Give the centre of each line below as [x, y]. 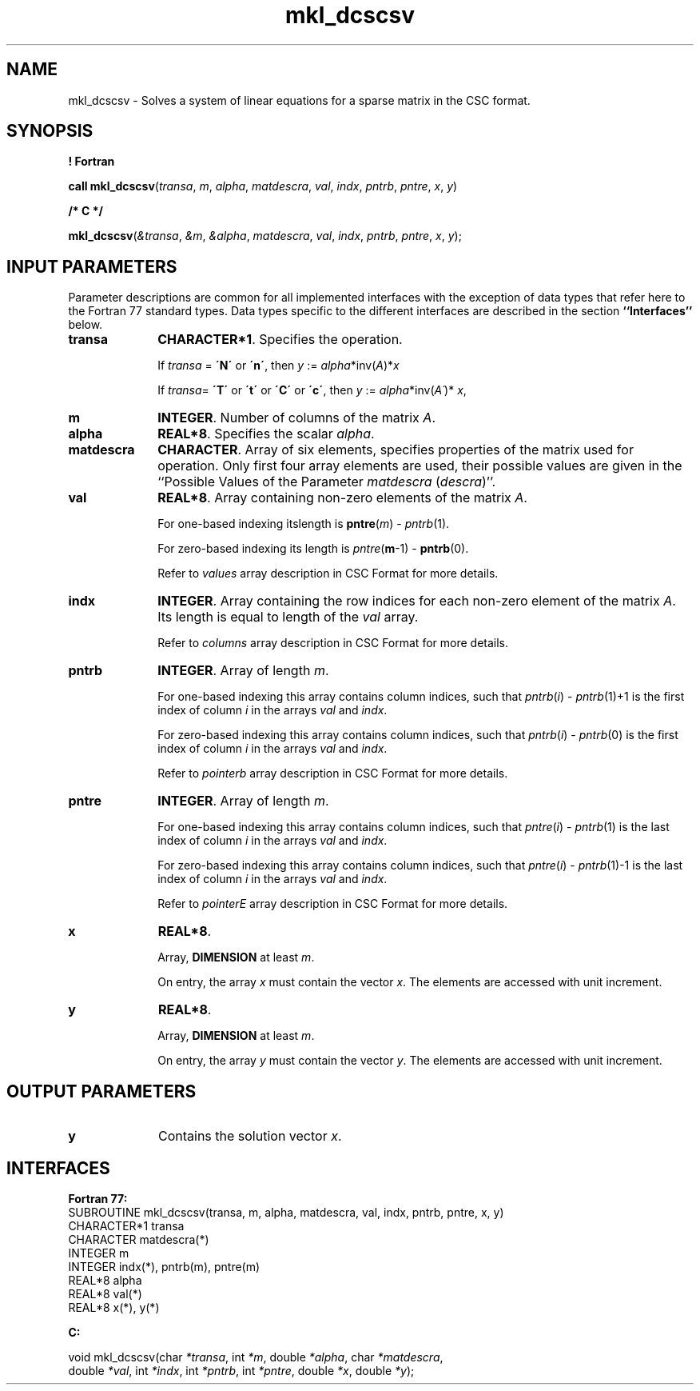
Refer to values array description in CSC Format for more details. [328, 574]
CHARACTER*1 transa [126, 1225]
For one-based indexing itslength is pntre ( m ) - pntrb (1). [304, 524]
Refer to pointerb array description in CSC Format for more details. [333, 773]
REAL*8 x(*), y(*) [114, 1307]
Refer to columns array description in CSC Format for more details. [333, 643]
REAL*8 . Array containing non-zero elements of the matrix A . [342, 498]
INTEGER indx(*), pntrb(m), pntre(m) [164, 1266]
